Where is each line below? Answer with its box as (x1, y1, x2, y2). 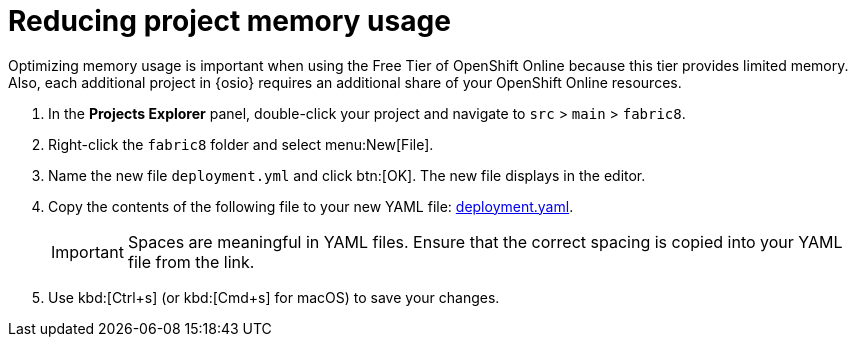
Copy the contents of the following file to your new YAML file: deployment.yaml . (48, 197, 574, 215)
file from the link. (127, 251, 255, 272)
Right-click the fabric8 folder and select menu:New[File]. (48, 135, 434, 153)
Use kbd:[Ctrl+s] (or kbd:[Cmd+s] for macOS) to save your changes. (48, 288, 500, 306)
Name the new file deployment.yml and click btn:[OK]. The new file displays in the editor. (48, 166, 646, 184)
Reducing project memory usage (8, 4, 451, 38)
